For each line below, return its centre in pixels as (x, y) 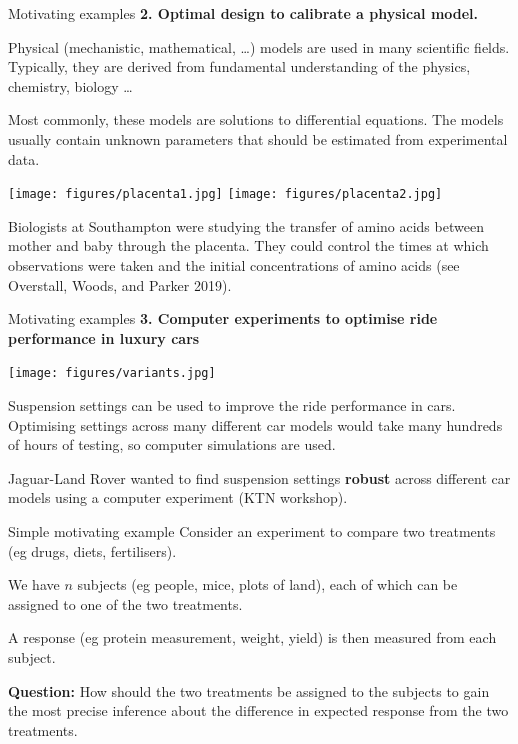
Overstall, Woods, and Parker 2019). (120, 284)
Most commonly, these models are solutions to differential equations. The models (256, 119)
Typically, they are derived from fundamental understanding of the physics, (239, 66)
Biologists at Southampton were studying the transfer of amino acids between (246, 225)
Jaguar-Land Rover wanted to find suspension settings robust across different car (259, 477)
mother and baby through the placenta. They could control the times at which (248, 245)
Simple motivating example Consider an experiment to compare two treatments (252, 531)
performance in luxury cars (104, 337)
